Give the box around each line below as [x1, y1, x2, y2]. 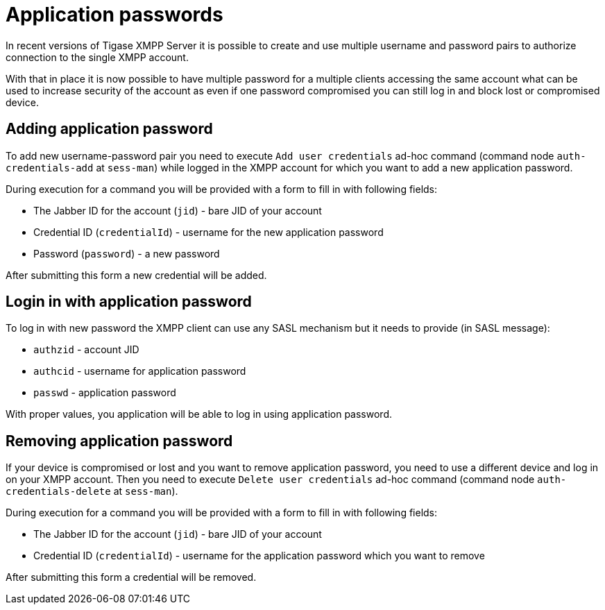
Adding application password [6, 120, 213, 138]
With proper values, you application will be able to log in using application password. [6, 408, 392, 421]
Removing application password [6, 432, 233, 450]
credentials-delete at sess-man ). [6, 485, 178, 498]
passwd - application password [33, 387, 176, 399]
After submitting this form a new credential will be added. [6, 269, 267, 281]
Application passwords [6, 3, 223, 26]
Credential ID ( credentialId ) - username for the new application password [33, 226, 384, 238]
